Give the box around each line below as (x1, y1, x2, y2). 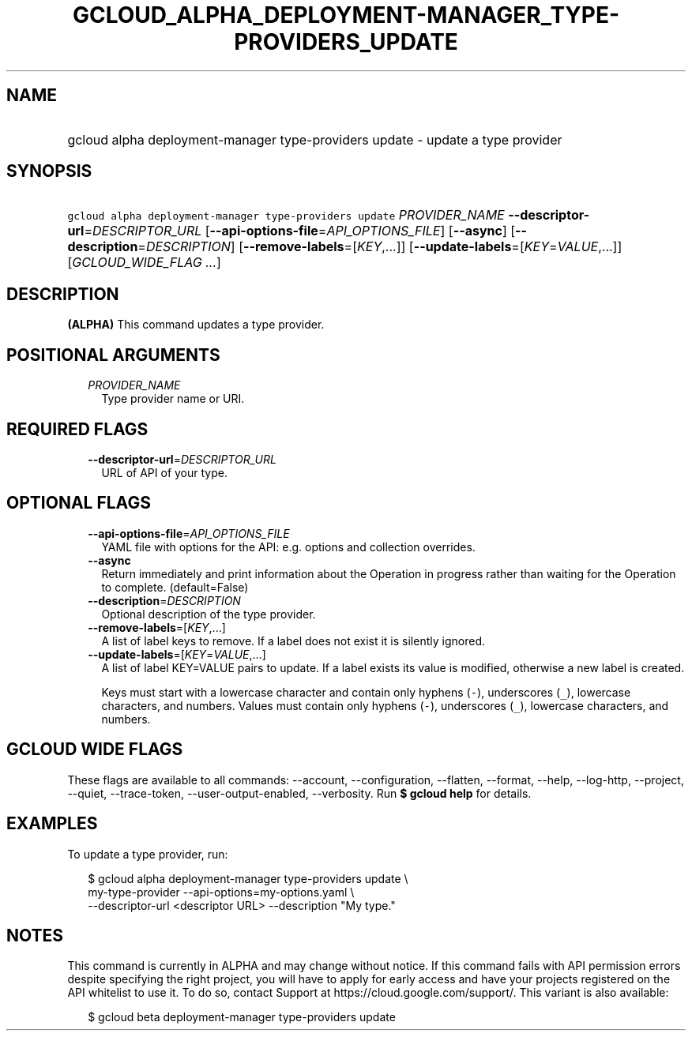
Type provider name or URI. (101, 392, 245, 406)
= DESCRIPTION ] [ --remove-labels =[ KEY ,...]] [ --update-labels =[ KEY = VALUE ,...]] (137, 239, 622, 255)
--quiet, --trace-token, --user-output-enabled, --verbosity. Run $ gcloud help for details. (67, 786, 532, 800)
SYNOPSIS (6, 161, 92, 182)
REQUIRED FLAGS (6, 419, 149, 439)
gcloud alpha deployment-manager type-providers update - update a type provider (67, 131, 562, 148)
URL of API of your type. (101, 465, 228, 479)
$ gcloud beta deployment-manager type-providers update (88, 1010, 396, 1024)
